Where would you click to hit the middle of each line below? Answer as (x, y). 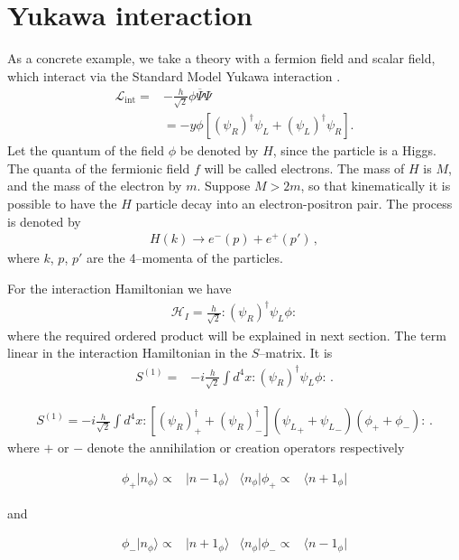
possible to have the (62, 204)
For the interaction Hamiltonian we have (119, 288)
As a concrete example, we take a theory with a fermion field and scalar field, (221, 58)
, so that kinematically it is (376, 186)
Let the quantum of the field (86, 150)
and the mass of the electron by (95, 186)
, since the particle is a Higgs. (354, 150)
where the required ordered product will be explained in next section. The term (227, 335)
